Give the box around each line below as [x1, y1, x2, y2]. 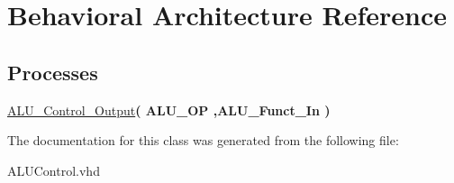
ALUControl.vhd [7, 160, 100, 179]
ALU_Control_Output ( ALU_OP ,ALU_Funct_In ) [7, 100, 331, 119]
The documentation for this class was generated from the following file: [7, 131, 399, 150]
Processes [7, 58, 98, 86]
